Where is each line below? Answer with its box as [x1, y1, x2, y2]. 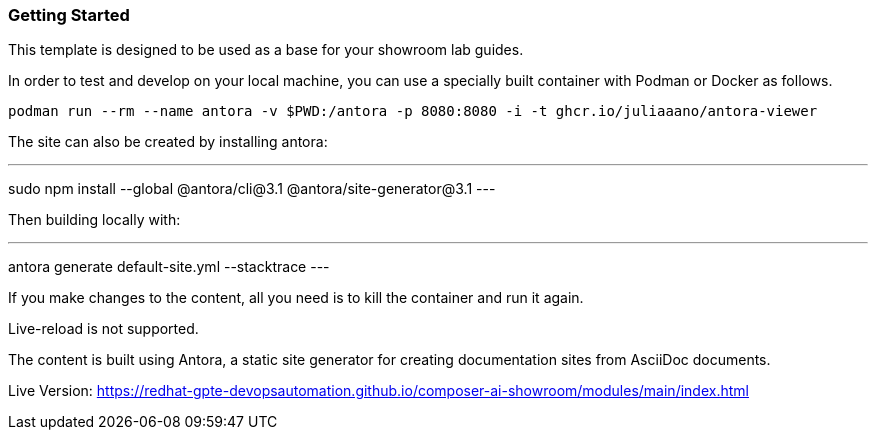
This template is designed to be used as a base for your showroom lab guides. [8, 41, 524, 59]
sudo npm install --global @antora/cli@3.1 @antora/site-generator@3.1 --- [8, 180, 496, 198]
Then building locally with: [8, 211, 181, 229]
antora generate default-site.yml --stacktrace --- [8, 258, 330, 276]
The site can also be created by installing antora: [8, 133, 328, 151]
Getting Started [8, 5, 130, 25]
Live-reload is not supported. [8, 320, 199, 338]
